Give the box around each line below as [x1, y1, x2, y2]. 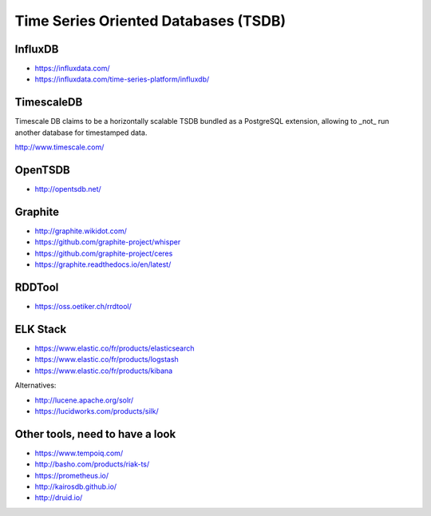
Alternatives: [14, 380, 57, 391]
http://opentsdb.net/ [34, 185, 101, 194]
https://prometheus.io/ [34, 470, 109, 480]
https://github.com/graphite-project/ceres [34, 248, 173, 258]
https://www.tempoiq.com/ [34, 448, 124, 458]
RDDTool [14, 280, 59, 294]
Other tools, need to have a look [14, 427, 176, 441]
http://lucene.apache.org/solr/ [34, 395, 134, 405]
